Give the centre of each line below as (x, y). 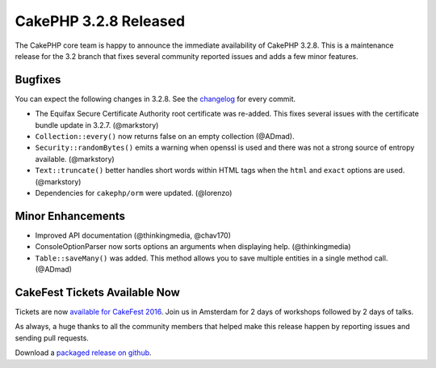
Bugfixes (38, 80)
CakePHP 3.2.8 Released (100, 21)
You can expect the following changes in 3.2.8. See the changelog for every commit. (155, 99)
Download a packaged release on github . (84, 353)
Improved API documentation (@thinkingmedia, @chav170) (133, 235)
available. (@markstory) (75, 159)
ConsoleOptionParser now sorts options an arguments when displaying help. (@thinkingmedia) (193, 247)
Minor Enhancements (70, 216)
